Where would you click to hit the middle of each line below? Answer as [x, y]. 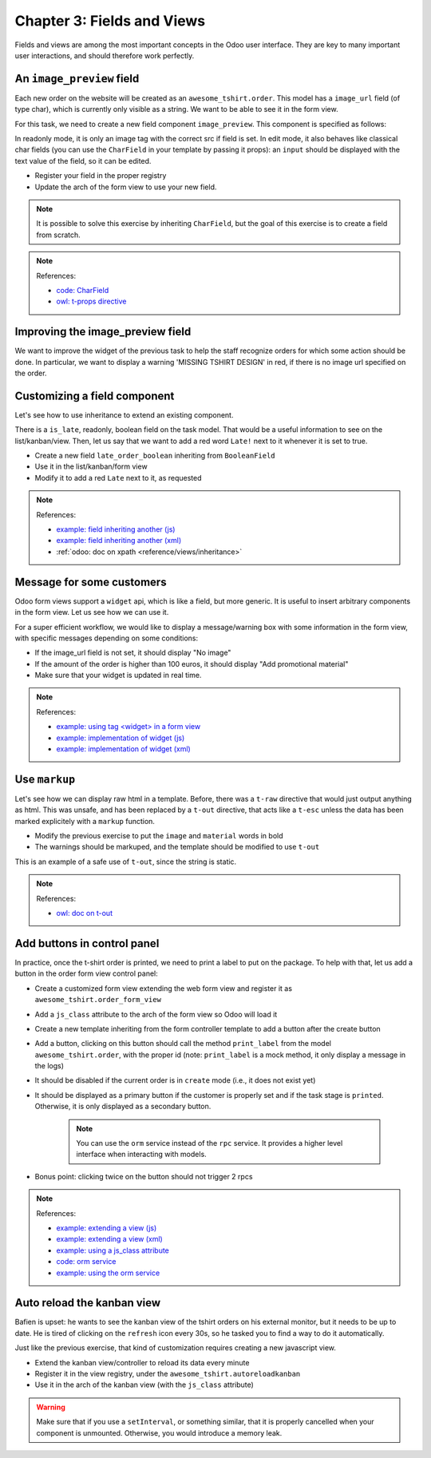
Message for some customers [91, 582]
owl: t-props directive [91, 301]
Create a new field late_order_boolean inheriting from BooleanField [155, 456]
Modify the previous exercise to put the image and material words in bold [159, 836]
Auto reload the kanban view [88, 1303]
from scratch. [59, 235]
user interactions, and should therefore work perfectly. [105, 55]
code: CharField [83, 290]
